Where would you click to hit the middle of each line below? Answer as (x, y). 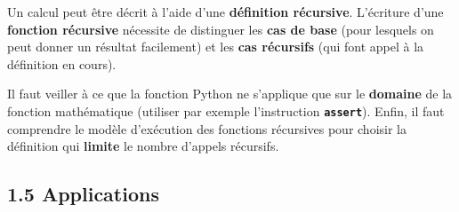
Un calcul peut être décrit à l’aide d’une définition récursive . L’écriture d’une (225, 12)
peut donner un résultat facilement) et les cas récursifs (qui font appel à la (216, 47)
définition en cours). (62, 63)
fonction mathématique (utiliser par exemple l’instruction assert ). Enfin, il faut (226, 110)
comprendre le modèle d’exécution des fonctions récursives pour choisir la (207, 128)
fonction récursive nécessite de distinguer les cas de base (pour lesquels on (221, 29)
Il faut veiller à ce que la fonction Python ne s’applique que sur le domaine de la (230, 94)
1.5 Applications (83, 194)
